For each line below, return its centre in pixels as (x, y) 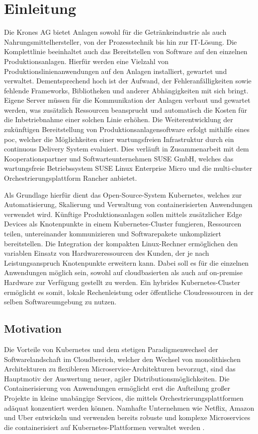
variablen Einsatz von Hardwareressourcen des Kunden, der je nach (107, 253)
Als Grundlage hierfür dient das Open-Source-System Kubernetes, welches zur (123, 194)
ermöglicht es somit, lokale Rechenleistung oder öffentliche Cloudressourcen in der (129, 292)
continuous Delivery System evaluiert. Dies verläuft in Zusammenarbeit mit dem (127, 149)
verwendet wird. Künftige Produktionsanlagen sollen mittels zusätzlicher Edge (123, 214)
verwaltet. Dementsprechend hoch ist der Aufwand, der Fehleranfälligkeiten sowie (128, 81)
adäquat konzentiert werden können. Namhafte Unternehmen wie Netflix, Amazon (129, 407)
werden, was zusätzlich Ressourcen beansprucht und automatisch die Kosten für (126, 109)
